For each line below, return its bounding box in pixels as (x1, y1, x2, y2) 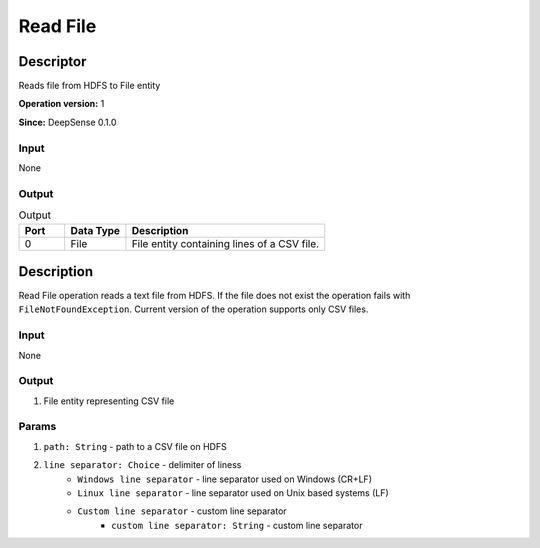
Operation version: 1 (18, 98, 105, 110)
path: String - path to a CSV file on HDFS (43, 440, 227, 452)
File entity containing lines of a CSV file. (131, 236, 320, 250)
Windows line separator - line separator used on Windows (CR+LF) (77, 473, 372, 485)
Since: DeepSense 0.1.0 (18, 116, 117, 128)
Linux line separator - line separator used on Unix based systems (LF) (77, 487, 389, 499)
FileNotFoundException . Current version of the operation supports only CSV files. (18, 303, 369, 315)
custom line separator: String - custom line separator (111, 519, 363, 531)
